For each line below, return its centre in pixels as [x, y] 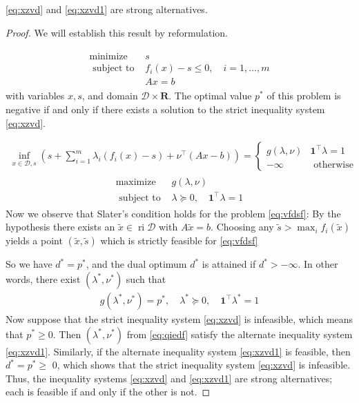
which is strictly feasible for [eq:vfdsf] [179, 240]
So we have [29, 264]
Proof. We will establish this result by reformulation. [117, 32]
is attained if [229, 264]
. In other [318, 264]
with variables [35, 96]
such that [146, 278]
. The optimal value [210, 96]
